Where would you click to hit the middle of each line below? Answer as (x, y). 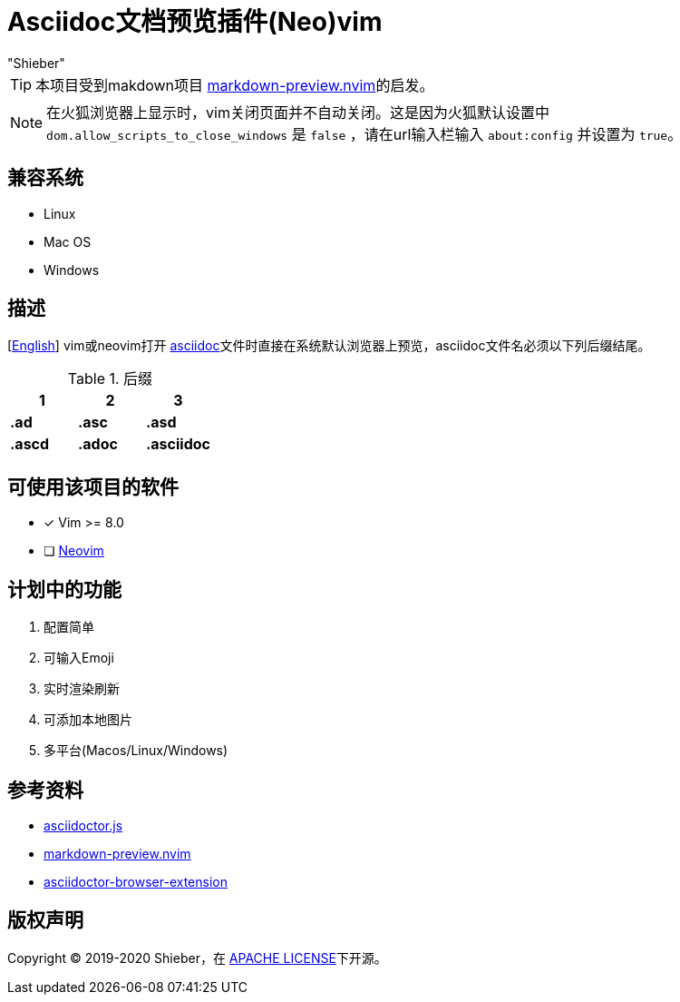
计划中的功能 (64, 589)
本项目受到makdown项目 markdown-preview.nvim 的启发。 (235, 85)
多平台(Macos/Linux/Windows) (136, 751)
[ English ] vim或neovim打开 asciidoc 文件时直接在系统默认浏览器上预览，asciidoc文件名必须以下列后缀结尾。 (329, 346)
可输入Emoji (79, 658)
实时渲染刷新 (82, 689)
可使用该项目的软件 (93, 486)
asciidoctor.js (83, 825)
